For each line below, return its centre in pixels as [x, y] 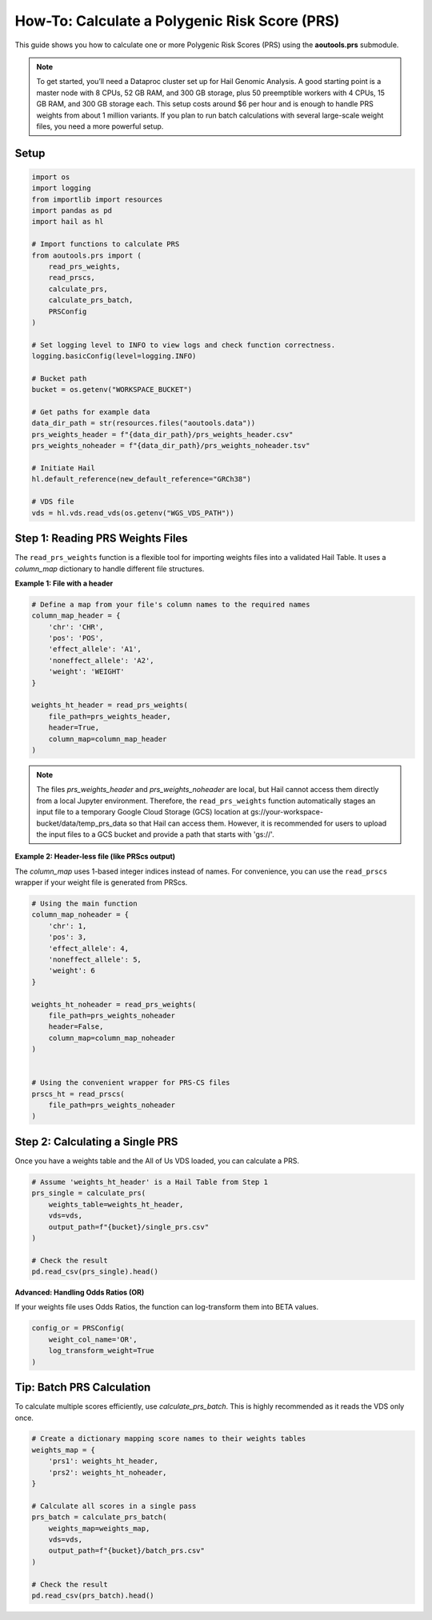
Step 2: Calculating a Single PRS [96, 1141]
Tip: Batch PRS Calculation [83, 1388]
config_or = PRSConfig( [78, 1328]
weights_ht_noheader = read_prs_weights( [114, 1004]
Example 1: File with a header [64, 583]
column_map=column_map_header [108, 739]
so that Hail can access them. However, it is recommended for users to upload [258, 823]
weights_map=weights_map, [99, 1528]
